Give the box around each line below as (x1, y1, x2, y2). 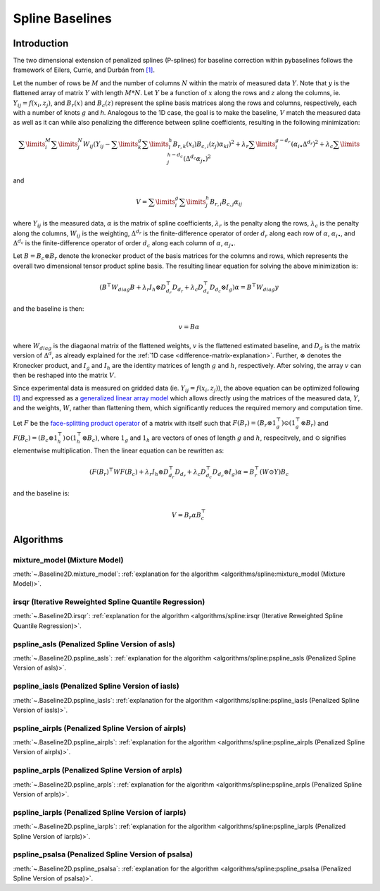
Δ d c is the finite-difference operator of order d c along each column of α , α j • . (13, 238, 236, 249)
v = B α (178, 323, 200, 331)
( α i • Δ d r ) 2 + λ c (291, 138, 334, 149)
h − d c (167, 152, 183, 159)
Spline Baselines (13, 11, 113, 26)
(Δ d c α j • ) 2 (183, 154, 211, 164)
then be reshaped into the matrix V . (13, 371, 116, 380)
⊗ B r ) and (300, 419, 329, 429)
